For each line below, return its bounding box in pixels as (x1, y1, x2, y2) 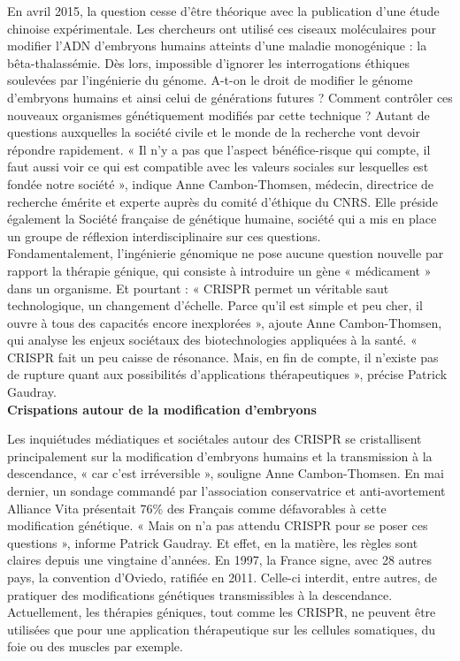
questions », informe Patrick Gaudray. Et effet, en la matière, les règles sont (7, 533, 418, 551)
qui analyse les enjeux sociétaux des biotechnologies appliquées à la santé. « (7, 330, 418, 349)
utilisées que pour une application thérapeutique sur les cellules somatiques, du (7, 619, 436, 638)
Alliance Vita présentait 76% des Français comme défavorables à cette (7, 498, 387, 517)
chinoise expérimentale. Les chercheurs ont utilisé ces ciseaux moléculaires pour (7, 19, 437, 37)
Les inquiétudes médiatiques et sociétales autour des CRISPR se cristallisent (7, 429, 422, 448)
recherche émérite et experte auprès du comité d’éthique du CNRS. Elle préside (7, 192, 438, 210)
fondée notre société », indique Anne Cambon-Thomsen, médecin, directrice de (7, 174, 434, 193)
